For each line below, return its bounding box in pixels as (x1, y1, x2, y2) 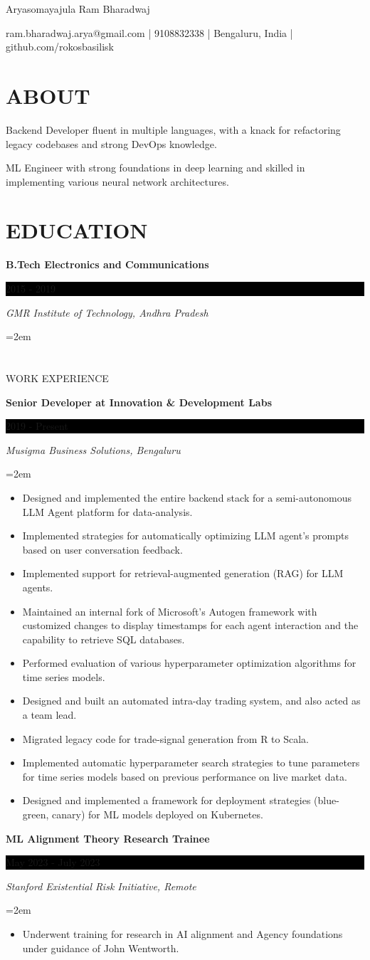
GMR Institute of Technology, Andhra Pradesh (6, 305, 208, 320)
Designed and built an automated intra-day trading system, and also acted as (22, 693, 361, 708)
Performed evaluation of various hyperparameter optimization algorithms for (22, 655, 356, 670)
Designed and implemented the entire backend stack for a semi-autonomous (22, 490, 351, 505)
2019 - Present (6, 418, 68, 433)
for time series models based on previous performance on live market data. (22, 769, 347, 784)
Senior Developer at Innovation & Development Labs (6, 394, 272, 409)
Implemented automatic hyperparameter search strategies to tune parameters (22, 755, 360, 770)
